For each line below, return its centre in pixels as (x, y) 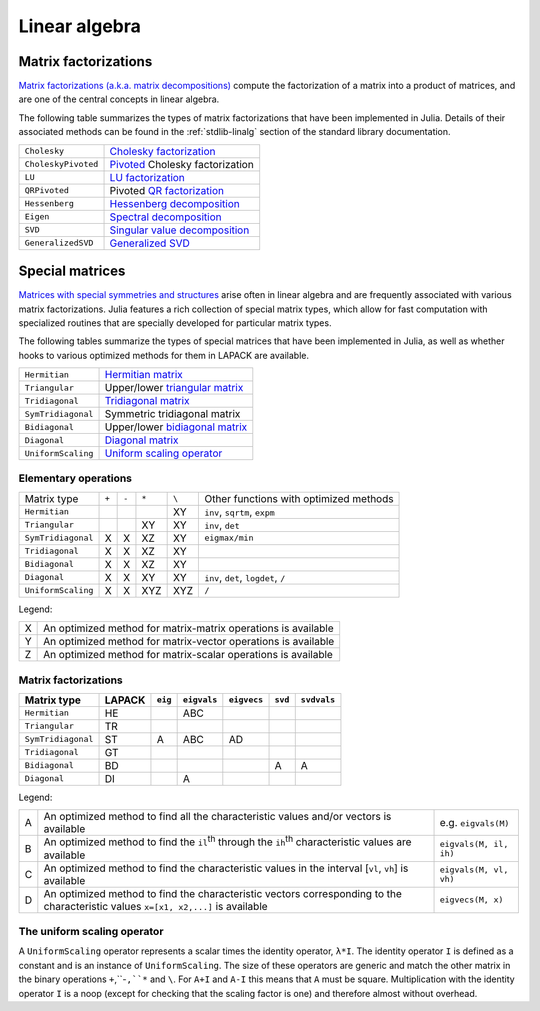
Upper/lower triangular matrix (174, 388)
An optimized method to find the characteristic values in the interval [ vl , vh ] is (226, 868)
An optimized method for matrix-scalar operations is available (188, 655)
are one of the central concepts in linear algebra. (119, 99)
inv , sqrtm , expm (239, 512)
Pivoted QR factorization (167, 190)
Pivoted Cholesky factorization (181, 164)
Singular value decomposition (179, 230)
